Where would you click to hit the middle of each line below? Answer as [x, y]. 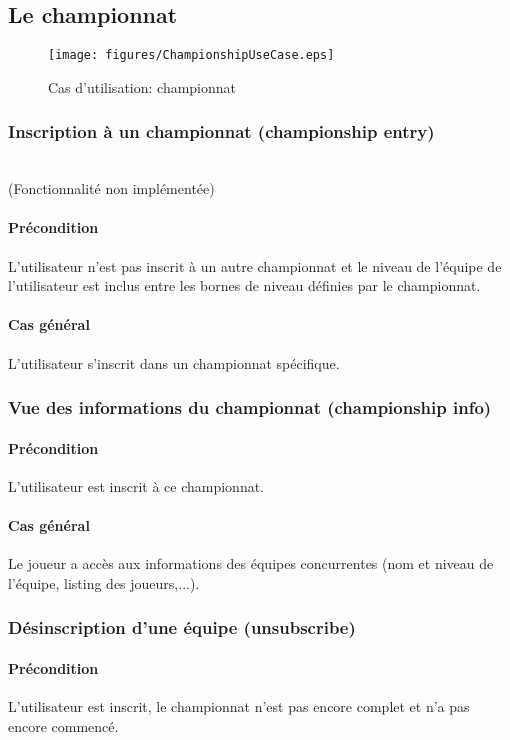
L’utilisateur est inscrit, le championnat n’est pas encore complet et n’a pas [239, 706]
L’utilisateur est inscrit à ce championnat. [136, 485]
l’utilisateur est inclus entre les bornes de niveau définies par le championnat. [244, 285]
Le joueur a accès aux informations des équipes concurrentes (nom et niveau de [251, 563]
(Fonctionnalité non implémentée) [111, 188]
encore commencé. [63, 725]
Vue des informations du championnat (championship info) [250, 407]
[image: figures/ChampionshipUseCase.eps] [191, 55]
